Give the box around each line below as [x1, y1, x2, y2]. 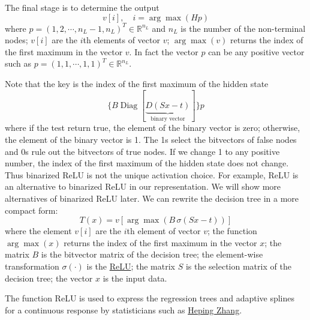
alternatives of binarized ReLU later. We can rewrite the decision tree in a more [5, 192, 299, 204]
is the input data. [103, 271, 167, 284]
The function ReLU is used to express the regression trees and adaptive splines [5, 292, 295, 304]
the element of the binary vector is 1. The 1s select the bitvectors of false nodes [5, 133, 297, 146]
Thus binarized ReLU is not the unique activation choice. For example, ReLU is [5, 168, 299, 181]
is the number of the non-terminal [180, 22, 306, 34]
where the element [5, 225, 72, 237]
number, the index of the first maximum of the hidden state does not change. [5, 157, 289, 169]
